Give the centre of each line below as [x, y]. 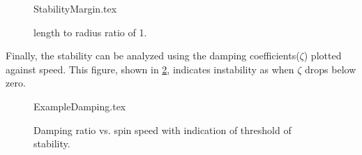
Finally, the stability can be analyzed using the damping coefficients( [153, 56]
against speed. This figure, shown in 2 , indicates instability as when [150, 69]
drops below [331, 69]
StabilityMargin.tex [75, 8]
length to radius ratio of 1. [90, 32]
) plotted [323, 56]
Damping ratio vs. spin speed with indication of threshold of [163, 130]
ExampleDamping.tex [80, 106]
